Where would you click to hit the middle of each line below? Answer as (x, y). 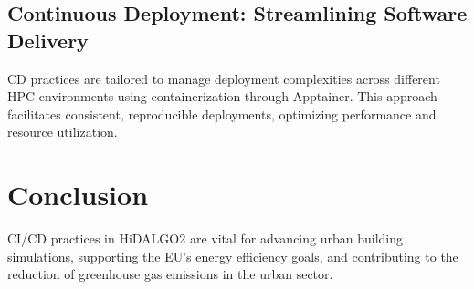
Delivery (48, 40)
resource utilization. (63, 132)
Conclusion (78, 195)
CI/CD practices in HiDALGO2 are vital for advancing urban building (205, 238)
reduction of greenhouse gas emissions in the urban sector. (170, 274)
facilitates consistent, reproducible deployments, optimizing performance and (222, 114)
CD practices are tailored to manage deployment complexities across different (224, 78)
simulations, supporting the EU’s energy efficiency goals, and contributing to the (233, 256)
